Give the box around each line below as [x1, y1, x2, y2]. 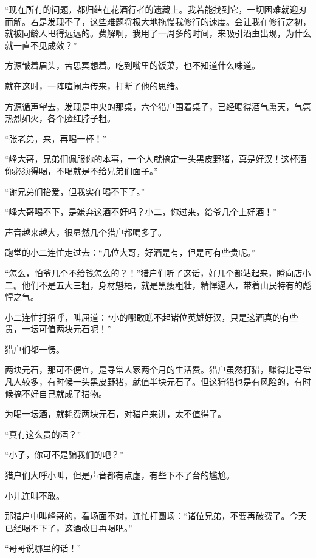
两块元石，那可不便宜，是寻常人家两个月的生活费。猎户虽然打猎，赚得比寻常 [5, 363, 311, 376]
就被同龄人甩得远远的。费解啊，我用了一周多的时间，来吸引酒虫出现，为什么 [5, 27, 311, 39]
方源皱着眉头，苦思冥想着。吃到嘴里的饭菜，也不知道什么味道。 [5, 59, 260, 72]
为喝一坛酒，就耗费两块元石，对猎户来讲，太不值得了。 [5, 407, 226, 420]
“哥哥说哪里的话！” [5, 542, 81, 554]
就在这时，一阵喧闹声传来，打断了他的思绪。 [5, 79, 184, 92]
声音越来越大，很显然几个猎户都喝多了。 [5, 225, 167, 238]
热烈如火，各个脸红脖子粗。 [5, 112, 115, 124]
